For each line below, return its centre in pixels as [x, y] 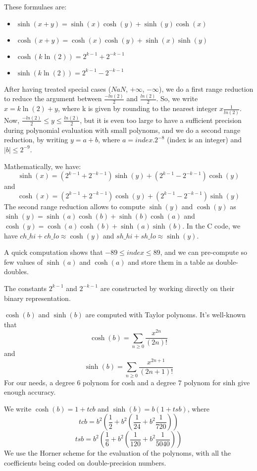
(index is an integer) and [205, 140]
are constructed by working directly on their [167, 288]
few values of [24, 262]
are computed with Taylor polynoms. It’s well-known [165, 315]
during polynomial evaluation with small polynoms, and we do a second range [122, 130]
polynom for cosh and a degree [129, 382]
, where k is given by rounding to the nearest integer [137, 108]
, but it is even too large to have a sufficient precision [161, 120]
